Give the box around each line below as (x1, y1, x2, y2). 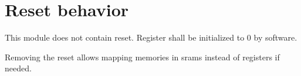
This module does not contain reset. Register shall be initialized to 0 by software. (5, 31, 297, 44)
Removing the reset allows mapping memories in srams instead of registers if (5, 50, 280, 63)
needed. (5, 62, 32, 74)
